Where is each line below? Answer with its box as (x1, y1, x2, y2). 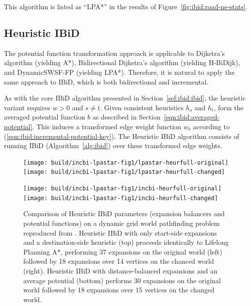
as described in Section (92, 112, 161, 122)
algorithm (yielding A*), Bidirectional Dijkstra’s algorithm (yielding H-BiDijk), (4, 57, 240, 68)
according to (193, 121, 230, 131)
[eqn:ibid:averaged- (164, 112, 219, 122)
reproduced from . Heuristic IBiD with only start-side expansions (23, 227, 217, 238)
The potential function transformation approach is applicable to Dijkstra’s (4, 48, 225, 58)
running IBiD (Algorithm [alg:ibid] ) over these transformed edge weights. (4, 140, 222, 151)
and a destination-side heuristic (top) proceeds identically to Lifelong (23, 237, 229, 247)
